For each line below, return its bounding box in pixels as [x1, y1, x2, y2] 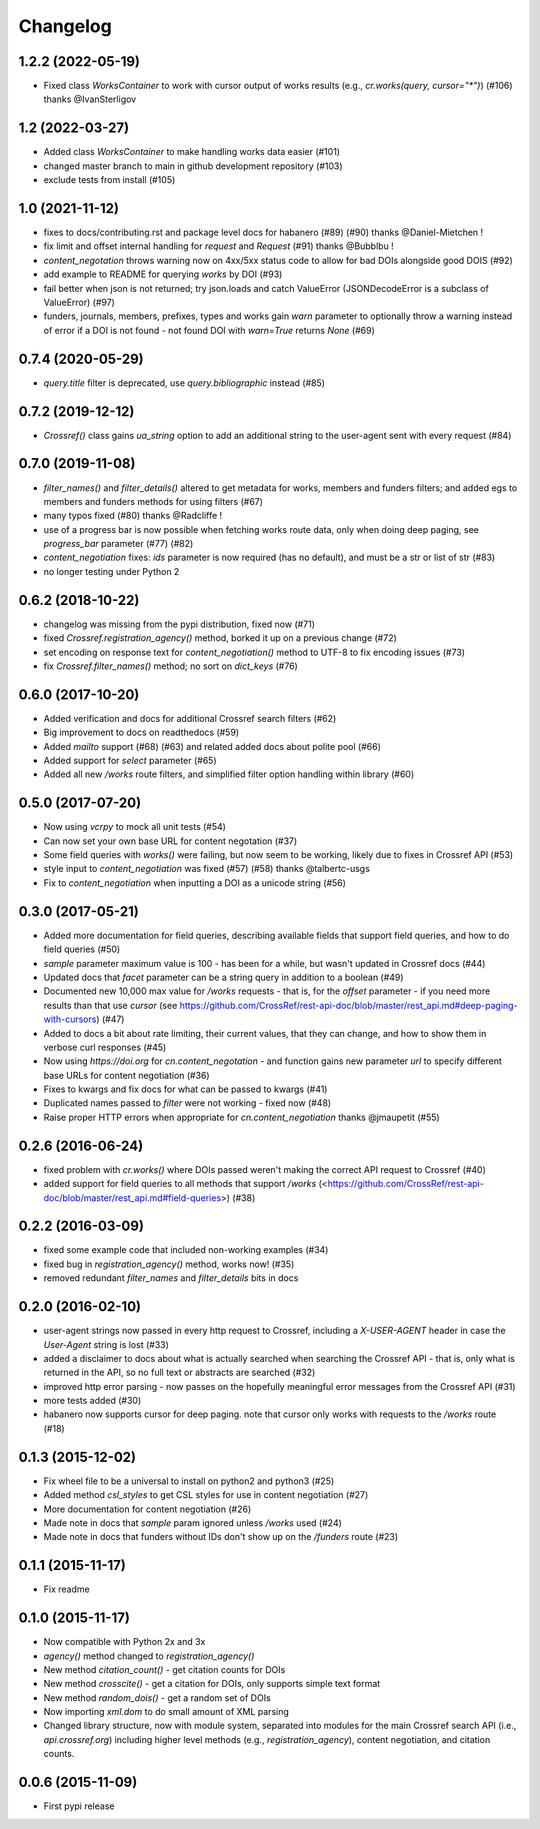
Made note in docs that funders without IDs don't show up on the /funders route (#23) [43, 1531, 399, 1543]
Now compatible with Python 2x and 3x [43, 1636, 206, 1648]
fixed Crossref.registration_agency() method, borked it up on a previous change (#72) [43, 632, 397, 644]
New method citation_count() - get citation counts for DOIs [43, 1663, 286, 1675]
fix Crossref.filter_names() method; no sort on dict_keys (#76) [43, 660, 299, 672]
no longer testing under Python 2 [43, 565, 180, 577]
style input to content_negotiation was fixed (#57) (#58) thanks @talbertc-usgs [43, 863, 370, 875]
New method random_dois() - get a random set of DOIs [43, 1691, 272, 1704]
